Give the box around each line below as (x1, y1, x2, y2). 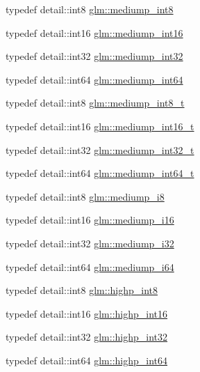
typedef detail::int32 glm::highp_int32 (6, 330, 168, 344)
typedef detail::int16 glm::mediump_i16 (6, 212, 174, 227)
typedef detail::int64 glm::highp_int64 (6, 352, 168, 367)
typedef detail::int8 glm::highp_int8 (6, 283, 158, 297)
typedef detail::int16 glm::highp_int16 (6, 306, 168, 320)
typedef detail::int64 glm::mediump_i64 (6, 259, 174, 274)
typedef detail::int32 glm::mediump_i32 (6, 235, 174, 250)
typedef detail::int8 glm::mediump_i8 (6, 189, 165, 203)
